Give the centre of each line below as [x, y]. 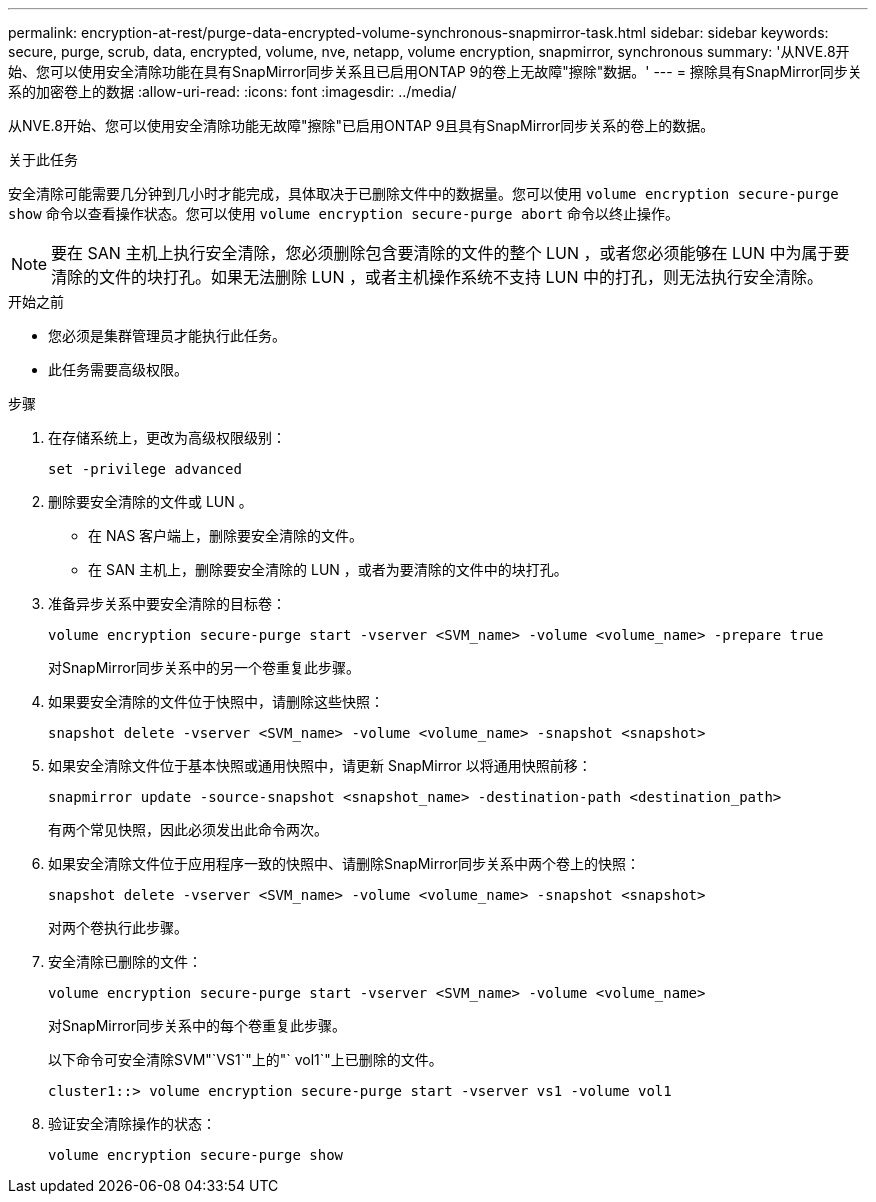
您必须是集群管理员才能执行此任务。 [167, 335]
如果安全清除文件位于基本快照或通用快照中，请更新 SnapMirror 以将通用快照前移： [320, 765]
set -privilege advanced [145, 469]
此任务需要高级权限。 [118, 369]
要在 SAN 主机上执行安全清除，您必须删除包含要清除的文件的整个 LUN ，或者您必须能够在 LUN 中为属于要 [450, 253]
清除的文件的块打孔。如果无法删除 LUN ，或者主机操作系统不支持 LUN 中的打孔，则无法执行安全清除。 [437, 277]
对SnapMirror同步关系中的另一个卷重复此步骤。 [204, 667]
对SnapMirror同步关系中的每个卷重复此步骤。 [197, 1025]
